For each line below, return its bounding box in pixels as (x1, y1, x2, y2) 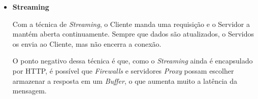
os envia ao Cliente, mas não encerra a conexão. (12, 38, 162, 49)
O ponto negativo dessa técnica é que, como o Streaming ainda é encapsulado (12, 55, 253, 66)
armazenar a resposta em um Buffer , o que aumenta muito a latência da (12, 75, 238, 86)
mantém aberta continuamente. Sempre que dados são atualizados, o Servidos (12, 28, 254, 39)
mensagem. (12, 85, 47, 96)
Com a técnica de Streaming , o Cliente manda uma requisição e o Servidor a (12, 18, 250, 29)
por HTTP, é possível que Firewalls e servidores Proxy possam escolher (12, 65, 234, 76)
